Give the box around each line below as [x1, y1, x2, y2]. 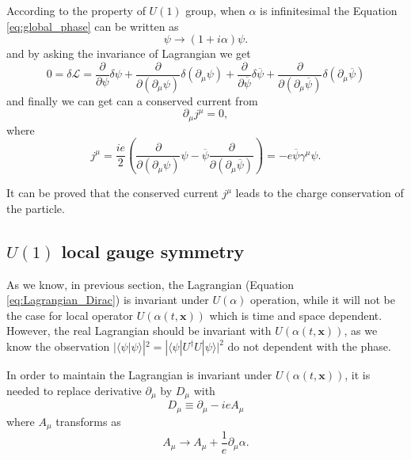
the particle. [6, 200, 65, 216]
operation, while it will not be [250, 291, 395, 308]
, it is [344, 367, 371, 383]
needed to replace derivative [6, 382, 142, 398]
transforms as [55, 412, 121, 429]
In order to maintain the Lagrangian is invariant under [6, 367, 272, 383]
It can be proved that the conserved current [6, 184, 219, 201]
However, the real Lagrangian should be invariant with [6, 322, 272, 339]
